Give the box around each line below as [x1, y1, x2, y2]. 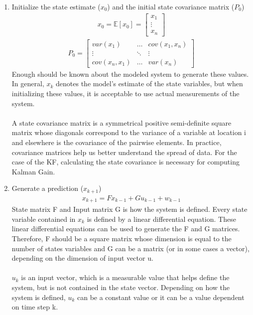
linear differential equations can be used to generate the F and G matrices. [11, 223, 240, 234]
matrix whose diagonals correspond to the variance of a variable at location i [11, 127, 246, 138]
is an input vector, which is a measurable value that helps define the [21, 272, 230, 283]
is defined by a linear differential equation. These [87, 213, 236, 224]
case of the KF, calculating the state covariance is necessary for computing [11, 157, 240, 167]
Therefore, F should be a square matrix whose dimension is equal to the [11, 233, 232, 243]
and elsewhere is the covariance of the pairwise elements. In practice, [11, 137, 222, 147]
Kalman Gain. [11, 166, 55, 176]
